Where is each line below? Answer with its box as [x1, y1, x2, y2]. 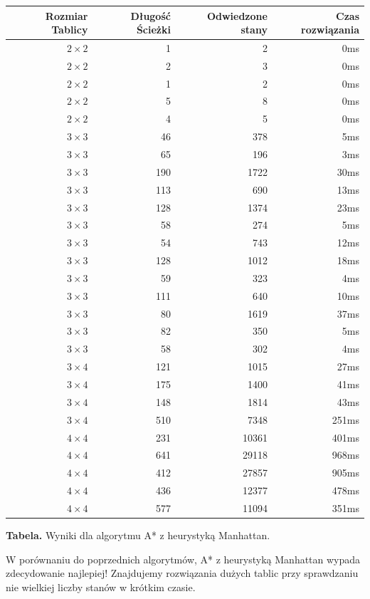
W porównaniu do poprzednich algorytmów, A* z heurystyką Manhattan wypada [6, 551, 361, 566]
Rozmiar [45, 8, 88, 23]
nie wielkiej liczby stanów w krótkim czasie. [6, 579, 196, 594]
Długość [130, 8, 171, 23]
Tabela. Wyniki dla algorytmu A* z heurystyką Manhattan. [6, 527, 270, 542]
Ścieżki [136, 22, 171, 37]
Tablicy [51, 22, 88, 37]
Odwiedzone [206, 8, 268, 23]
